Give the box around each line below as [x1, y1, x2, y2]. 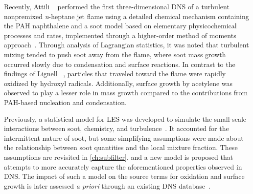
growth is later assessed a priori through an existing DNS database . [4, 180, 210, 191]
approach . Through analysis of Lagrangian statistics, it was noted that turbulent [4, 40, 249, 50]
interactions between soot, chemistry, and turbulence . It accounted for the [4, 123, 229, 133]
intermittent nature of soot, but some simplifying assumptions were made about [4, 132, 244, 143]
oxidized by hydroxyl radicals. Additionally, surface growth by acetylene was [4, 78, 233, 88]
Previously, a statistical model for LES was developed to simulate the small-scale [4, 113, 247, 124]
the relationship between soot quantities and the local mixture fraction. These [4, 142, 238, 152]
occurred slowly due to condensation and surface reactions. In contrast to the [4, 59, 235, 69]
